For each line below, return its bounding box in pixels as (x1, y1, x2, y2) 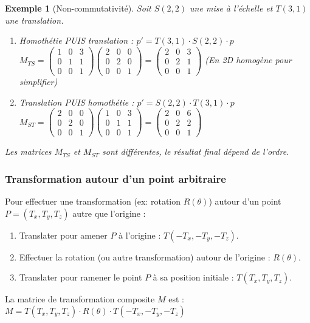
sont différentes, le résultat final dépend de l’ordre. (102, 145, 289, 158)
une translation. (5, 13, 64, 26)
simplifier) (19, 75, 58, 87)
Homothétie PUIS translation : (19, 34, 134, 47)
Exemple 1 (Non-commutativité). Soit (5, 2, 151, 14)
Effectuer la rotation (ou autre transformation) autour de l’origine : (19, 250, 270, 263)
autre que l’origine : (72, 206, 146, 219)
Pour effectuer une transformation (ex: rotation (5, 195, 181, 208)
